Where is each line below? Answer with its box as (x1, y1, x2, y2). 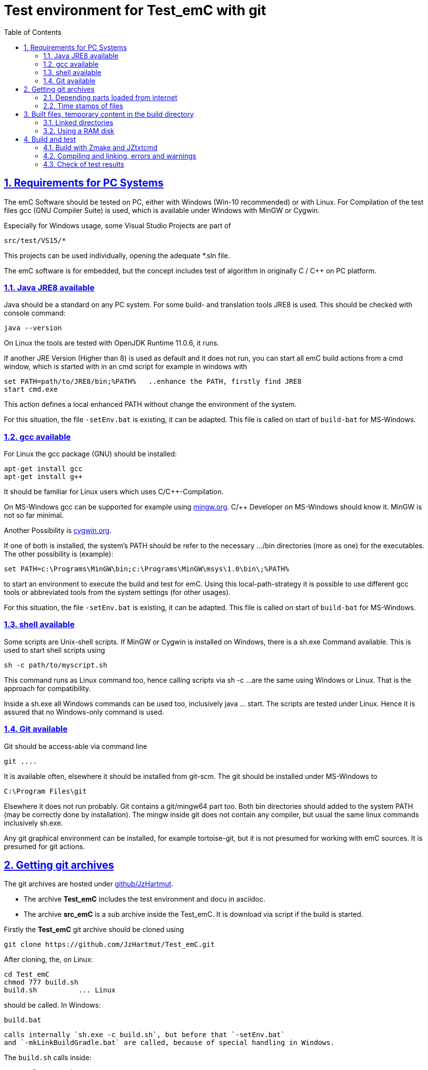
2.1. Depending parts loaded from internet (43, 93, 177, 102)
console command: (4, 309, 66, 318)
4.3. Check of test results (43, 160, 125, 168)
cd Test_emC (4, 970, 50, 979)
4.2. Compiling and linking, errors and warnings (43, 151, 197, 160)
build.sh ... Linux (4, 986, 116, 994)
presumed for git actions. (4, 842, 85, 851)
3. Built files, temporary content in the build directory (24, 109, 194, 118)
